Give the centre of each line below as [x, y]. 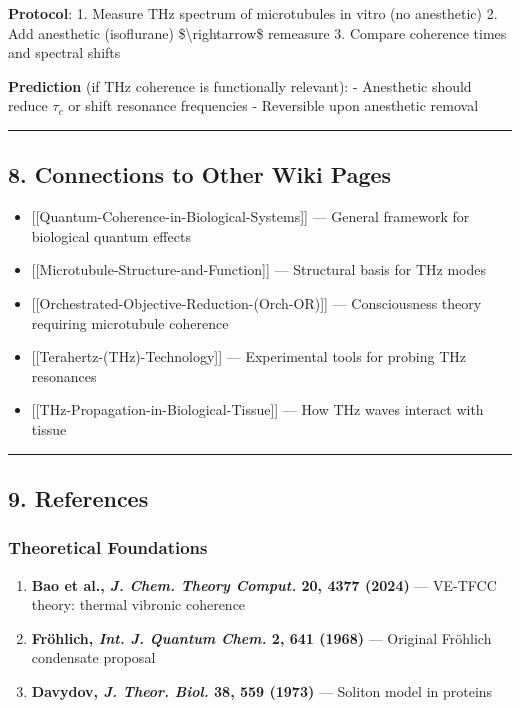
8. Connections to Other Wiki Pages [200, 174]
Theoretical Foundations [108, 547]
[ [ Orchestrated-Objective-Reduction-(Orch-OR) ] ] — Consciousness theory [256, 302]
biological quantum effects [111, 235]
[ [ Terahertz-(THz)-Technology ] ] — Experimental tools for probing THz [248, 356]
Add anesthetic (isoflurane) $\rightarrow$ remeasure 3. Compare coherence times [257, 32]
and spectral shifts [64, 52]
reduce [28, 105]
